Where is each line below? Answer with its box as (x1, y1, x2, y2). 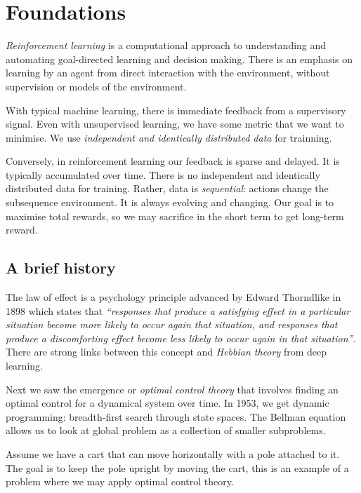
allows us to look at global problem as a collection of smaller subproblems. (6, 423, 326, 438)
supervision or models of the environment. (6, 79, 187, 93)
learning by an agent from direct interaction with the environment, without (6, 65, 330, 80)
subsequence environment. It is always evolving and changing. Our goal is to (6, 195, 334, 210)
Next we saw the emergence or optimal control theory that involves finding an (6, 381, 339, 396)
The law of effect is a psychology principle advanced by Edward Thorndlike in (6, 290, 341, 304)
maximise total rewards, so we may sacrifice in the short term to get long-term (6, 208, 344, 223)
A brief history (6, 257, 116, 278)
